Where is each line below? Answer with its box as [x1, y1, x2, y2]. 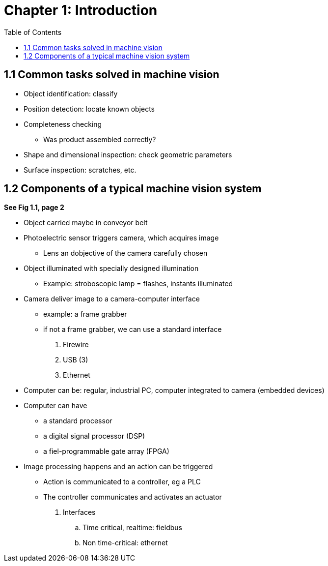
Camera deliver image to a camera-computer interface [24, 295, 200, 303]
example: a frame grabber [43, 310, 127, 319]
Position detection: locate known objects [24, 104, 155, 113]
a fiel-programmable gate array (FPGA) [43, 447, 169, 456]
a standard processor [43, 417, 112, 425]
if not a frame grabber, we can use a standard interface [43, 325, 222, 334]
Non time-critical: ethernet [82, 538, 168, 547]
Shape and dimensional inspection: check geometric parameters [24, 150, 232, 159]
